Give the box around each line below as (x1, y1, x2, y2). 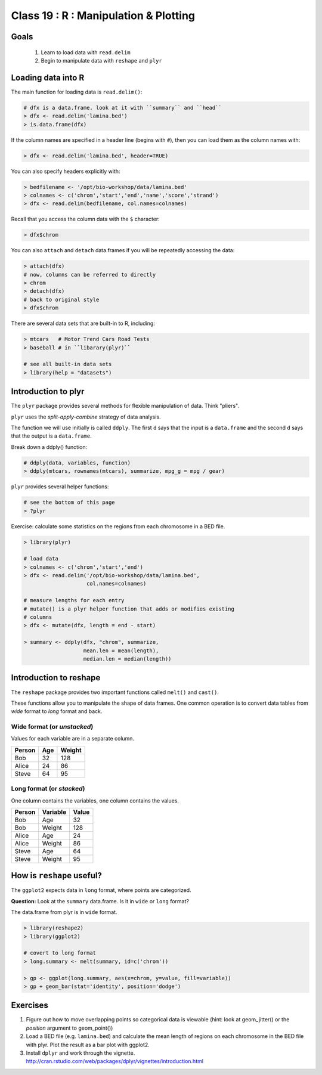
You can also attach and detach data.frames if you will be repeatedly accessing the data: (11, 247, 235, 254)
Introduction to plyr (11, 386, 85, 396)
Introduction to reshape (11, 673, 101, 683)
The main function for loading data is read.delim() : (11, 88, 143, 95)
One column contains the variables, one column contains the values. (11, 797, 179, 804)
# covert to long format (23, 950, 97, 956)
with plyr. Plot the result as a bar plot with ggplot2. (26, 1041, 150, 1048)
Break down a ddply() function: (11, 443, 88, 450)
